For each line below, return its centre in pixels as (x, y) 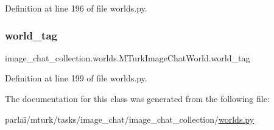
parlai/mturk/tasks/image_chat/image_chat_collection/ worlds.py (130, 119)
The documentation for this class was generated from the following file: (137, 98)
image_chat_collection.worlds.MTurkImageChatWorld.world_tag (128, 57)
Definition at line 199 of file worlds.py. (76, 78)
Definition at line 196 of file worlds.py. (76, 8)
